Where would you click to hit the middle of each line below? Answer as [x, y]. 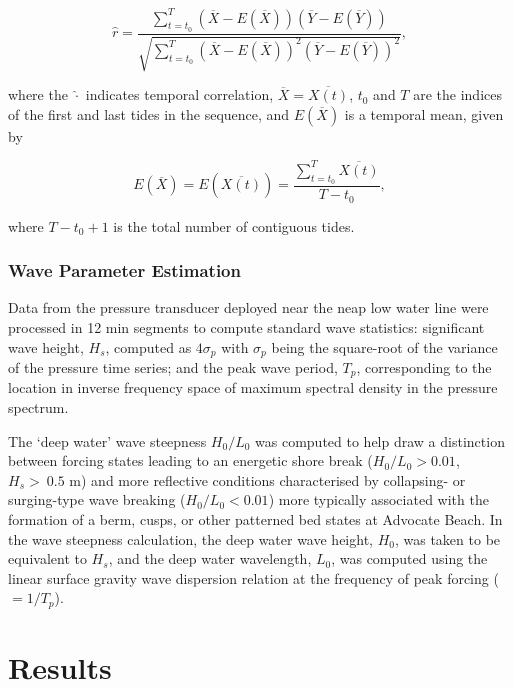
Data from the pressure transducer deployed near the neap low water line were [248, 307]
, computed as [148, 346]
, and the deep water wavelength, [210, 558]
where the [38, 94]
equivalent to [47, 558]
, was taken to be [447, 538]
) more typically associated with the [378, 499]
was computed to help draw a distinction [380, 440]
